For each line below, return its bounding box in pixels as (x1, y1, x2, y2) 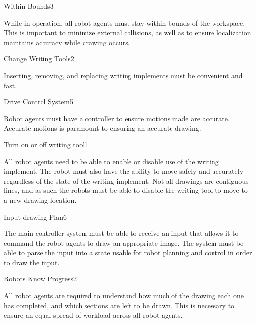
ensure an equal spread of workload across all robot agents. (4, 310, 183, 320)
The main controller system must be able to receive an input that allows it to (4, 228, 239, 238)
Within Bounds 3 (4, 1, 54, 11)
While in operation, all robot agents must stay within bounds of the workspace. (4, 17, 245, 28)
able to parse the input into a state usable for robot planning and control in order (4, 247, 252, 258)
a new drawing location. (4, 194, 77, 205)
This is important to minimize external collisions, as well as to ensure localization (4, 27, 251, 38)
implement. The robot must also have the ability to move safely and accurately (4, 166, 244, 176)
